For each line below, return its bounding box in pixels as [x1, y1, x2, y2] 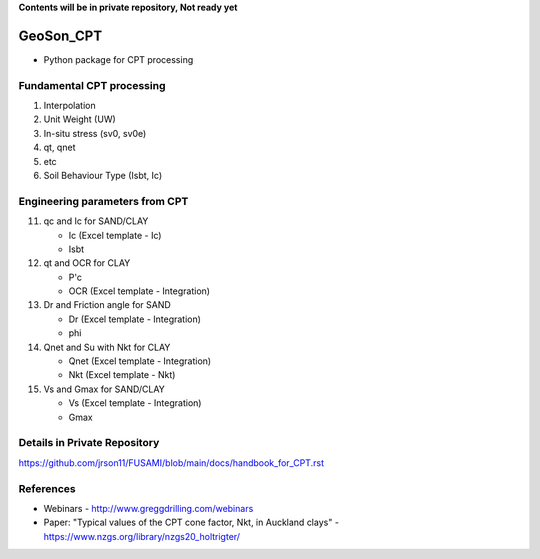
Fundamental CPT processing [18, 78, 166, 92]
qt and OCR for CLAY [43, 257, 131, 269]
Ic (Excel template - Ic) [68, 229, 162, 241]
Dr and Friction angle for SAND [43, 299, 172, 311]
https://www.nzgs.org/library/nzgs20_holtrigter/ [43, 530, 240, 542]
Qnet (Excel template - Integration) [68, 355, 212, 367]
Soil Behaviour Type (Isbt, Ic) [43, 170, 163, 181]
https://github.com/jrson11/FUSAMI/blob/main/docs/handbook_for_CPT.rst [18, 456, 325, 469]
